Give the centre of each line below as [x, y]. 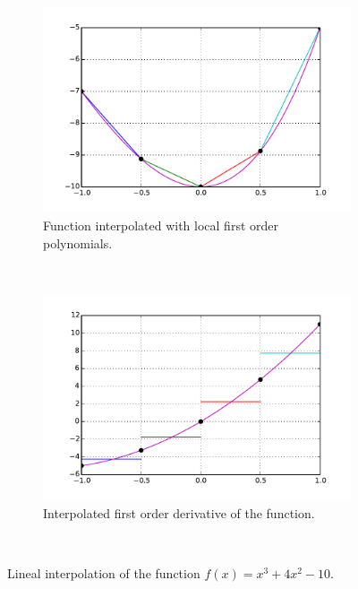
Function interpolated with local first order [161, 225]
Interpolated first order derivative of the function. [179, 512]
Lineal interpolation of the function [104, 572]
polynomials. [78, 243]
